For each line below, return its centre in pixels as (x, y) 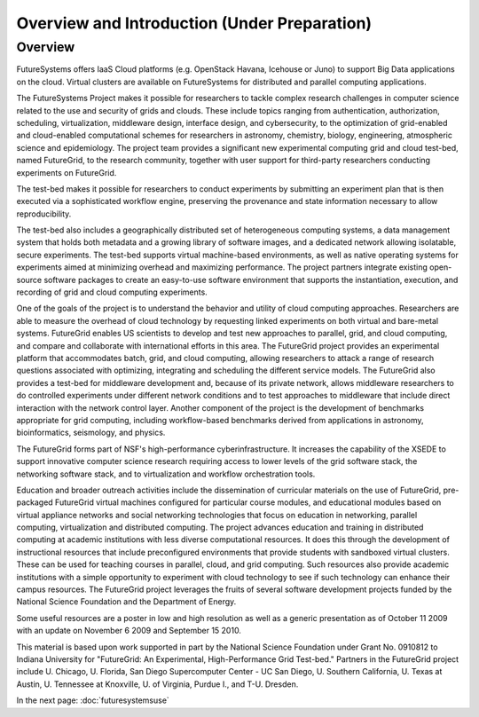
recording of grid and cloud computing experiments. (112, 292)
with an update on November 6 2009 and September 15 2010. (129, 631)
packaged (35, 502)
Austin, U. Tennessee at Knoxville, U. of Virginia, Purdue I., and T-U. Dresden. (157, 684)
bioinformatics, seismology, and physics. (91, 433)
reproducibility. (44, 214)
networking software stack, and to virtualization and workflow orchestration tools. (166, 474)
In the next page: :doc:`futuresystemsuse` (93, 700)
